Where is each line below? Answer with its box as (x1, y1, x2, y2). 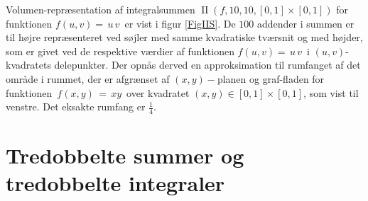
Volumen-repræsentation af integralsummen (6, 2, 195, 16)
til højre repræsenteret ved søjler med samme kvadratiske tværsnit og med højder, (6, 30, 363, 45)
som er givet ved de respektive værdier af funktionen (6, 43, 234, 58)
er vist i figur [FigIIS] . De (124, 16, 236, 30)
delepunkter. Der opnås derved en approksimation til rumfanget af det (54, 57, 361, 72)
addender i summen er (257, 16, 355, 30)
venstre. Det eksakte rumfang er (6, 99, 146, 114)
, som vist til (303, 85, 359, 100)
